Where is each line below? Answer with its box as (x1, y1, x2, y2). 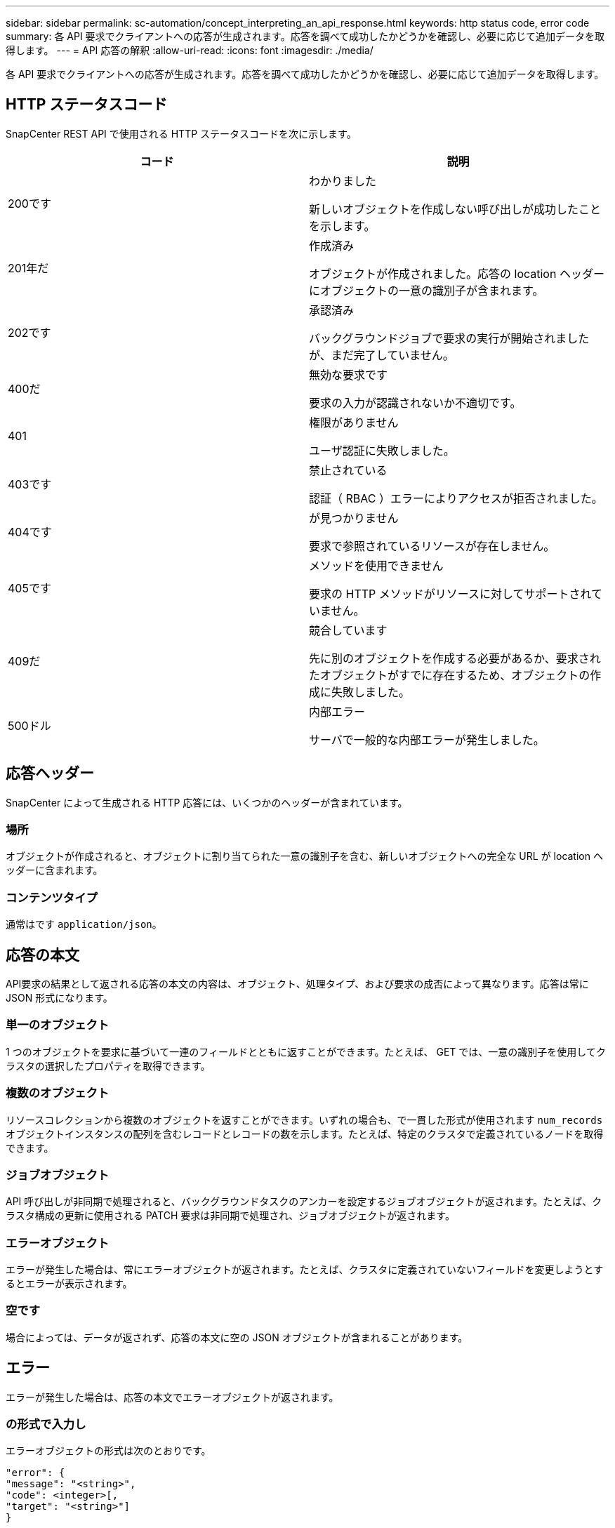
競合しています (309, 623, 388, 637)
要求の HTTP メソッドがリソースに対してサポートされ (309, 586, 592, 601)
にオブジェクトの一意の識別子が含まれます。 (309, 283, 544, 298)
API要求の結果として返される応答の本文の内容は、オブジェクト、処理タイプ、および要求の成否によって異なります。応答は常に (6, 978, 589, 990)
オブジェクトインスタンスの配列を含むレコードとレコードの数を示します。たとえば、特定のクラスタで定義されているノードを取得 (6, 1127, 604, 1140)
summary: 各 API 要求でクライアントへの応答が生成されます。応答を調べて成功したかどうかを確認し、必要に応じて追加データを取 (6, 30, 605, 42)
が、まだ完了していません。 (309, 347, 454, 362)
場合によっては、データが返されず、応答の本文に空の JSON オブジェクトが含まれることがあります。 (6, 1331, 468, 1343)
